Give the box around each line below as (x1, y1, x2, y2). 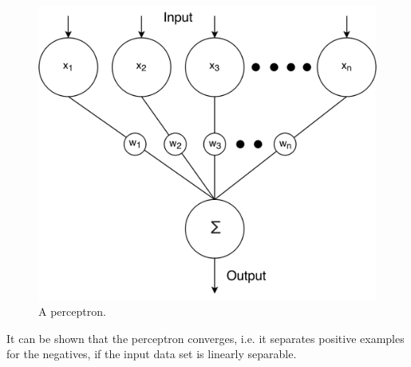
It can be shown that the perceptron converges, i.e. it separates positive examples (6, 329, 405, 346)
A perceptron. (38, 303, 106, 320)
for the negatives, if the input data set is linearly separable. (6, 345, 297, 362)
